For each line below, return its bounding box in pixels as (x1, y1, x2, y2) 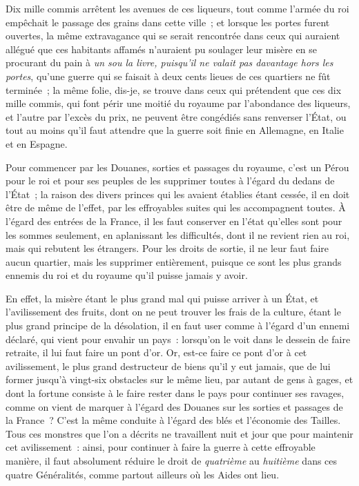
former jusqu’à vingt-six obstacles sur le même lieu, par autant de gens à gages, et (6, 372, 353, 387)
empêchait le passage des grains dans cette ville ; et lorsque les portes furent (6, 14, 330, 29)
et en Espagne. (6, 136, 68, 150)
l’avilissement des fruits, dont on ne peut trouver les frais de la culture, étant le (6, 304, 341, 319)
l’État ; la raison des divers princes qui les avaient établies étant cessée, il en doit (6, 186, 350, 201)
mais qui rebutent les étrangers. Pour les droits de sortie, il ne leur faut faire (6, 241, 329, 255)
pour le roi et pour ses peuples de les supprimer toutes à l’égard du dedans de (6, 173, 335, 188)
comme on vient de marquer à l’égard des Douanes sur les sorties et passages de (6, 399, 343, 414)
